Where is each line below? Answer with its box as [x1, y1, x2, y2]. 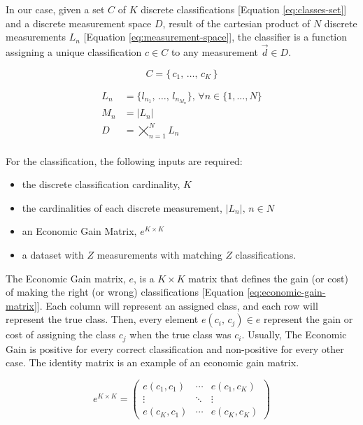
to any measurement [171, 45, 259, 59]
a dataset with [22, 247, 84, 261]
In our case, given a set [6, 2, 105, 16]
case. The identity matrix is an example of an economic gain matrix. [6, 355, 299, 370]
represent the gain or [263, 312, 353, 326]
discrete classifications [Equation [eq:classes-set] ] [141, 2, 347, 16]
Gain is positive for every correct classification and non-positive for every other [6, 341, 344, 356]
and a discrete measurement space [6, 15, 152, 30]
